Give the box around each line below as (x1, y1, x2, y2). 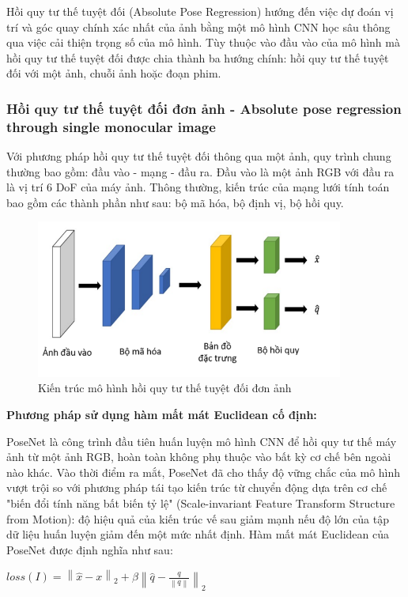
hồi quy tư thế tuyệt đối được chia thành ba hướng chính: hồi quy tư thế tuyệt (6, 49, 389, 66)
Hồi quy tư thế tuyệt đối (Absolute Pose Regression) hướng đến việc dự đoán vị (6, 3, 394, 19)
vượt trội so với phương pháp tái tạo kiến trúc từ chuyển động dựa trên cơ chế (6, 479, 387, 496)
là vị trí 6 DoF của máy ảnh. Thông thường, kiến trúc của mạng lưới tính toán (6, 179, 390, 195)
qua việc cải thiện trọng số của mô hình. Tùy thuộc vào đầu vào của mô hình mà (6, 34, 400, 51)
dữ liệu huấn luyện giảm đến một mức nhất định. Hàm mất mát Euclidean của (6, 526, 389, 542)
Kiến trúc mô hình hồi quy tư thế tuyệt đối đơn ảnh (38, 380, 292, 396)
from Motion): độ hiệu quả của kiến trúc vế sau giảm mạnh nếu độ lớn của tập (6, 510, 389, 527)
